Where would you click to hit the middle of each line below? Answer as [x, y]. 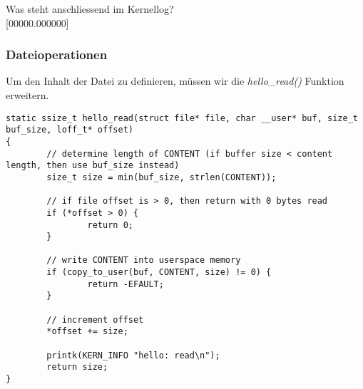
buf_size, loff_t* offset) [70, 130]
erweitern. [27, 95]
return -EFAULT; [126, 284]
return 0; [110, 225]
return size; [77, 367]
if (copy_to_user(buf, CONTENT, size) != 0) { [159, 273]
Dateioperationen [57, 55]
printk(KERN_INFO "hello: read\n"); [133, 355]
